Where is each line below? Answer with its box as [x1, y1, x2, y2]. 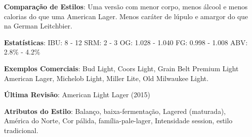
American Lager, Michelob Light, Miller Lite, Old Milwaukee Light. [4, 73, 209, 83]
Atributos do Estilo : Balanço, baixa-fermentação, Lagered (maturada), [4, 106, 226, 116]
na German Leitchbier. [4, 21, 73, 31]
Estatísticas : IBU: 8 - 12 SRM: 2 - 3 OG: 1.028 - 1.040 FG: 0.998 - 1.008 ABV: [4, 37, 248, 47]
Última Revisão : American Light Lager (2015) [4, 89, 150, 100]
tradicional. [4, 125, 39, 135]
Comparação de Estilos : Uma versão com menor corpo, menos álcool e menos [4, 1, 248, 11]
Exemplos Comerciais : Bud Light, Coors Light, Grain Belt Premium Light [4, 63, 239, 73]
